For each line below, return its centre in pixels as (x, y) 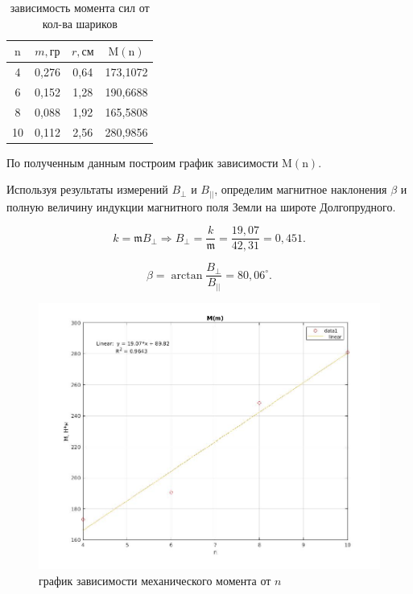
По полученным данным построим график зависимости (142, 162)
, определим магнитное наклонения (301, 189)
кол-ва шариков (80, 23)
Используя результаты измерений (87, 189)
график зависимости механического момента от (155, 580)
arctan (187, 275)
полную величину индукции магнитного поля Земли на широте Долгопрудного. (201, 206)
